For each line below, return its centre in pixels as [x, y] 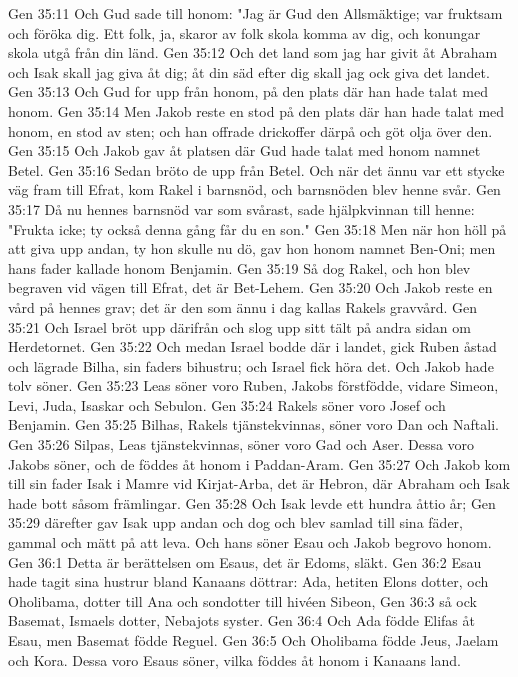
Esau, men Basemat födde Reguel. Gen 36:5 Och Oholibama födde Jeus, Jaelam [253, 640]
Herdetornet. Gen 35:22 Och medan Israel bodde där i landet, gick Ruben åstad [252, 346]
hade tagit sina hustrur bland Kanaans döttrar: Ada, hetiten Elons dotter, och [248, 581]
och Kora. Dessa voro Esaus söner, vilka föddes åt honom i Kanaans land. [234, 659]
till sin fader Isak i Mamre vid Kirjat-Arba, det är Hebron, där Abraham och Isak [259, 483]
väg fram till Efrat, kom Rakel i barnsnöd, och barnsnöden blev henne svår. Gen [254, 189]
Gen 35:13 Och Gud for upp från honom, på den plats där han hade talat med [248, 91]
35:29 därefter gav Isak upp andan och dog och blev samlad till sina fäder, [235, 522]
